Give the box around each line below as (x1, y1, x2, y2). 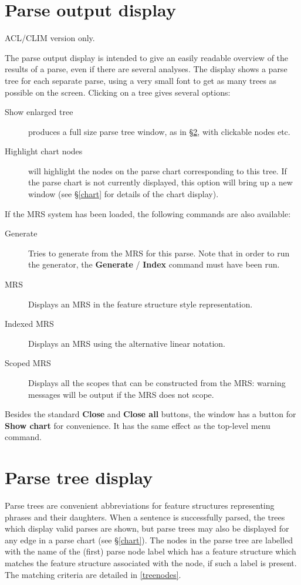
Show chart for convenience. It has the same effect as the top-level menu (5, 419, 270, 431)
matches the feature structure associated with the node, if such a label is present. (5, 557, 297, 569)
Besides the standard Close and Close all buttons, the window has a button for (5, 408, 296, 420)
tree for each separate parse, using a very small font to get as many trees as (5, 74, 277, 86)
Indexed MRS (5, 317, 54, 330)
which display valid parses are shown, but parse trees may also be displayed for (5, 522, 289, 535)
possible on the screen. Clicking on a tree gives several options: (5, 86, 231, 98)
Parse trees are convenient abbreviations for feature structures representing (5, 499, 275, 512)
